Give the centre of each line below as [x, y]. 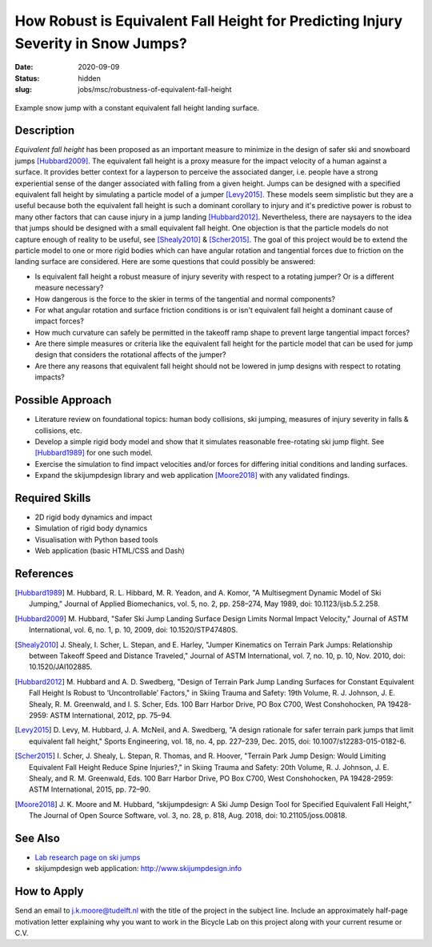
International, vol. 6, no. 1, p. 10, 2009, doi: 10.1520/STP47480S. [134, 630]
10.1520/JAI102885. [61, 667]
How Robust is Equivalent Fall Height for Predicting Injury [209, 21]
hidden [90, 78]
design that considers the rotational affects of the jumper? [130, 355]
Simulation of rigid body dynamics [91, 528]
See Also [37, 838]
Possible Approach [63, 400]
